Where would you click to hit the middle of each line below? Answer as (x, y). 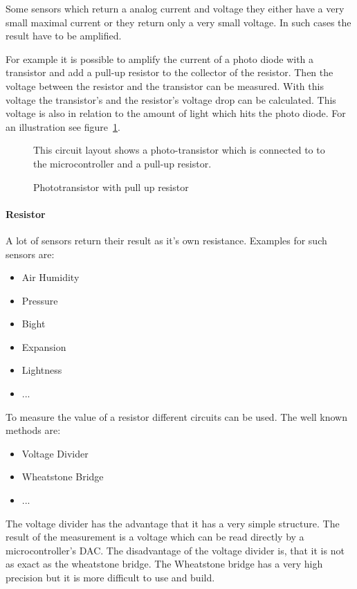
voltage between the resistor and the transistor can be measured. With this (165, 85)
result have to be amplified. (64, 36)
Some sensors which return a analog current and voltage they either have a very (175, 8)
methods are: (33, 430)
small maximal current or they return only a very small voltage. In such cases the (178, 22)
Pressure (40, 300)
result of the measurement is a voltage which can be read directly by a (155, 537)
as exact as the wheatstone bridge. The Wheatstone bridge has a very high (164, 564)
